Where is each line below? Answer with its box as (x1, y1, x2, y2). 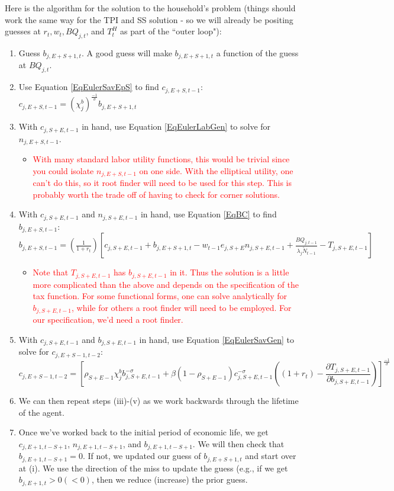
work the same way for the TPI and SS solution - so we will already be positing (5, 13, 293, 25)
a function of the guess (216, 46, 299, 59)
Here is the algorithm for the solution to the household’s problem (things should (5, 2, 296, 14)
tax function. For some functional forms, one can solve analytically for (33, 290, 288, 302)
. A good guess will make (81, 46, 172, 59)
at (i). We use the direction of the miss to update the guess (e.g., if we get (18, 461, 288, 474)
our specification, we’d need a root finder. (33, 313, 183, 326)
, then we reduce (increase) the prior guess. (91, 473, 248, 486)
